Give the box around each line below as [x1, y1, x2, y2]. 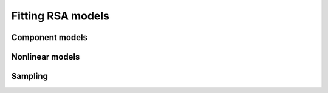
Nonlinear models [11, 52, 80, 62]
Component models [11, 32, 88, 43]
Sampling [11, 71, 49, 81]
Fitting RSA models [11, 9, 109, 22]
